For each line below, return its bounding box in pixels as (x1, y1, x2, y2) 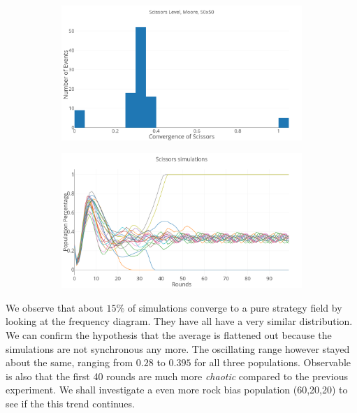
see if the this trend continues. (6, 396, 135, 410)
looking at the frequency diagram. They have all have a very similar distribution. (6, 314, 353, 328)
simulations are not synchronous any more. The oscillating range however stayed (6, 341, 350, 356)
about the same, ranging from (6, 355, 133, 370)
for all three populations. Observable (194, 355, 351, 370)
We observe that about (6, 300, 103, 314)
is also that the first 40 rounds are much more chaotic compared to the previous (6, 368, 348, 383)
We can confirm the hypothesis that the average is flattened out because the (6, 328, 332, 342)
